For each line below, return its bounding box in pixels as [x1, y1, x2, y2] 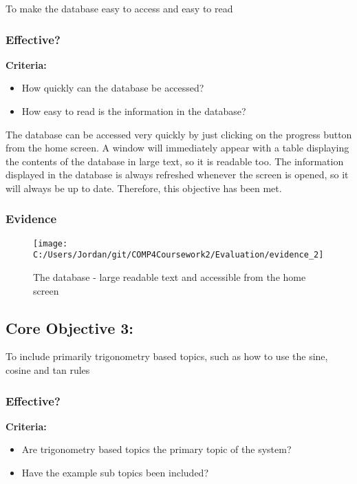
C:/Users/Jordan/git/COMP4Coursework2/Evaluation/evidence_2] [33, 250, 324, 260]
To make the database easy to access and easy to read [6, 1, 233, 15]
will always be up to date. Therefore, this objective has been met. [6, 180, 282, 195]
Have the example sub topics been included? [21, 465, 208, 480]
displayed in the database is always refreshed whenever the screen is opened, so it [6, 167, 349, 182]
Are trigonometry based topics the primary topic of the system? [21, 442, 292, 456]
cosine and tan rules [6, 363, 90, 377]
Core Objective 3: [6, 317, 134, 338]
